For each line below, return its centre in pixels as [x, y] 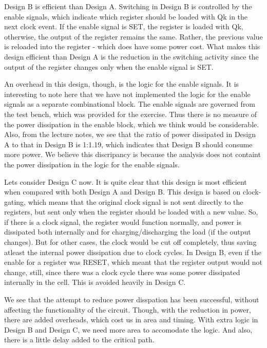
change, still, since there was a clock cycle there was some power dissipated [122, 272]
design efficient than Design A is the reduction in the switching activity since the [131, 56]
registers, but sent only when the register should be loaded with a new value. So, [131, 212]
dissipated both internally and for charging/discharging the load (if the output [128, 232]
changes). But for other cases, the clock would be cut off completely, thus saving [130, 242]
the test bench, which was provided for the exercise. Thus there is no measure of [131, 114]
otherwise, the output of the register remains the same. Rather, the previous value [133, 36]
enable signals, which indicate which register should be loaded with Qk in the [126, 16]
